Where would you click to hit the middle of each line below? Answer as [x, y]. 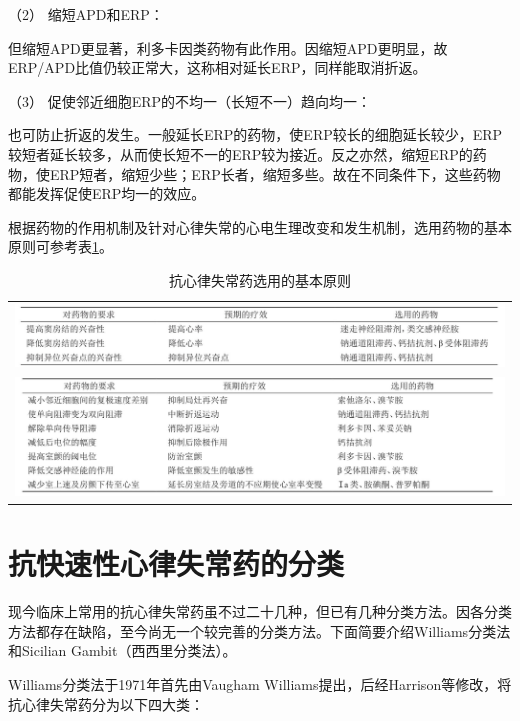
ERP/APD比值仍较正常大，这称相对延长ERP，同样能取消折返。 [217, 67]
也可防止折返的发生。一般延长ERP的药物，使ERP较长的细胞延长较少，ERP [255, 134]
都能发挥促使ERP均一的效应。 [107, 193]
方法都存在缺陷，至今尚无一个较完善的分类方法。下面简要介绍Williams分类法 [259, 630]
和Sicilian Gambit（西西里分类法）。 [122, 650]
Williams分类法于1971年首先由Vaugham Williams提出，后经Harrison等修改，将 [260, 683]
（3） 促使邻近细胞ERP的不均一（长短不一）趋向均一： [190, 100]
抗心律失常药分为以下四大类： [106, 703]
